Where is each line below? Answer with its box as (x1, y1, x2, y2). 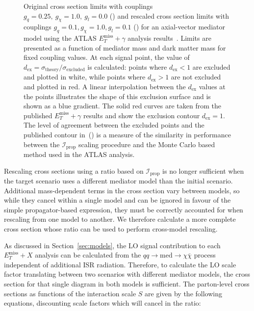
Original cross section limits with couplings (24, 1, 153, 11)
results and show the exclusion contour (83, 110, 200, 120)
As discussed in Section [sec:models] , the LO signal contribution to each (4, 240, 221, 250)
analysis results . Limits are (127, 33, 211, 43)
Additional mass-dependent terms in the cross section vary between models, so (4, 185, 240, 195)
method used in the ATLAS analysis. (24, 149, 135, 159)
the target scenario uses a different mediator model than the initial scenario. (4, 176, 233, 186)
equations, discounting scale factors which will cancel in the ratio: (4, 298, 201, 308)
